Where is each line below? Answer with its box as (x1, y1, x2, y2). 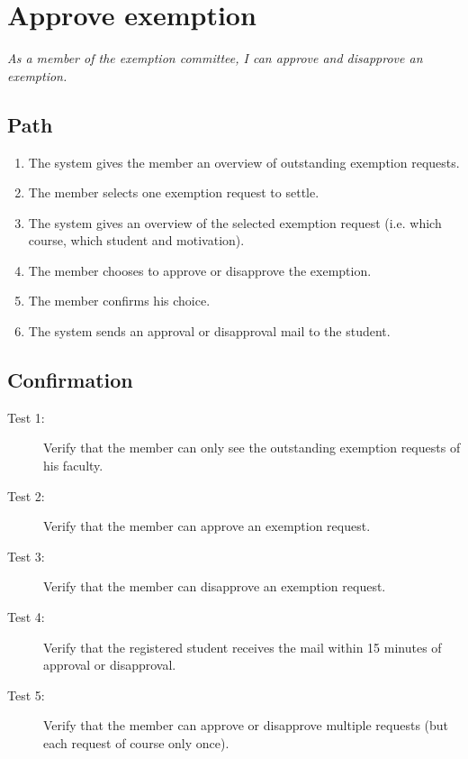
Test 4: (7, 608, 45, 626)
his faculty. (43, 456, 103, 475)
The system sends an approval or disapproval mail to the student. (28, 322, 391, 341)
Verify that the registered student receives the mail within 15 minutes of (43, 637, 442, 656)
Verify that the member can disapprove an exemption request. (43, 577, 386, 596)
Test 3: (7, 546, 45, 565)
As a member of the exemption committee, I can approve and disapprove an (7, 49, 423, 68)
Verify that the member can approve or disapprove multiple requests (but (43, 716, 449, 735)
